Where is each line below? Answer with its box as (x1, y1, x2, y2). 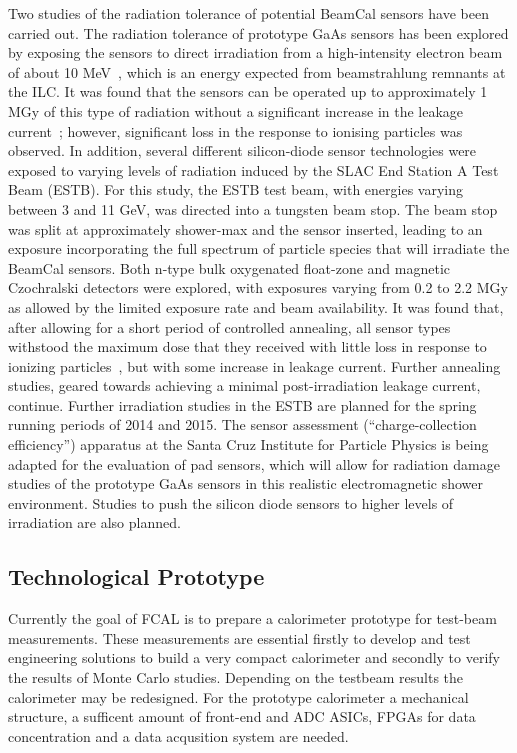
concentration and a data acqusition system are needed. (8, 725, 349, 746)
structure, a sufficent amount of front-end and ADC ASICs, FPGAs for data (8, 706, 476, 727)
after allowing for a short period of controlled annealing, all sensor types (8, 316, 451, 337)
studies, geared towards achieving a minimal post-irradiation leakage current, (8, 375, 481, 396)
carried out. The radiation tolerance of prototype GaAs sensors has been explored (8, 22, 509, 43)
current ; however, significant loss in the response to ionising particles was (8, 120, 463, 141)
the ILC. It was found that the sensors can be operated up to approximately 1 (8, 81, 488, 102)
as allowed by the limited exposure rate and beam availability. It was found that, (8, 296, 504, 317)
